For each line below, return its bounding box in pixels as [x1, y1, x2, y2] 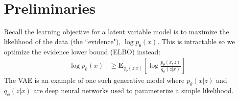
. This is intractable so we [157, 36, 235, 46]
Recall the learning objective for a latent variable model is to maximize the [4, 26, 229, 37]
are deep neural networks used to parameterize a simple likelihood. [33, 85, 234, 95]
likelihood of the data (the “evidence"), [4, 36, 121, 46]
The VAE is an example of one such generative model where [4, 75, 185, 85]
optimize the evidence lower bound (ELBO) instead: [4, 46, 161, 56]
